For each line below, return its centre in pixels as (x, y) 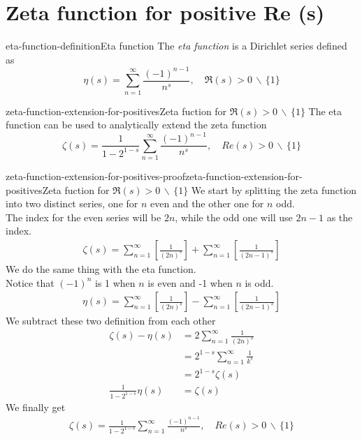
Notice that (30, 282)
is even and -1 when (190, 282)
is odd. (259, 282)
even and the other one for (207, 203)
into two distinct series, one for (72, 203)
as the (340, 217)
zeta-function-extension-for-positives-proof (95, 176)
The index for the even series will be (84, 217)
